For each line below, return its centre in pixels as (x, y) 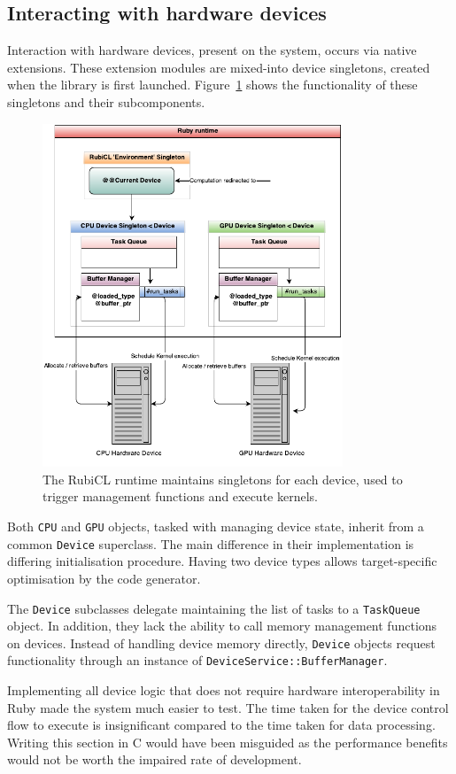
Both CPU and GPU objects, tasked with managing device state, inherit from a (216, 526)
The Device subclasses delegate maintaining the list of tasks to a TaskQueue (214, 608)
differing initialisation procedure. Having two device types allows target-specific (222, 561)
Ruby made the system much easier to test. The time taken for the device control (228, 707)
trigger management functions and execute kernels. (180, 496)
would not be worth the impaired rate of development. (155, 759)
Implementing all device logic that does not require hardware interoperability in (224, 690)
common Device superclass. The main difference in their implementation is (211, 543)
